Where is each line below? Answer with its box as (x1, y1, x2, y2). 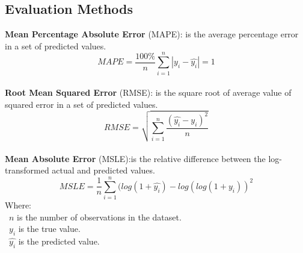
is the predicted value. (18, 235, 100, 248)
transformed (5, 164, 49, 176)
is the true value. (18, 222, 81, 235)
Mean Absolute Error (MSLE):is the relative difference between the (5, 152, 266, 164)
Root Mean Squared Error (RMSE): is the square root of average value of (5, 86, 292, 99)
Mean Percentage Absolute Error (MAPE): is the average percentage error (5, 28, 299, 40)
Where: (5, 199, 31, 211)
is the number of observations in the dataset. (17, 210, 182, 223)
